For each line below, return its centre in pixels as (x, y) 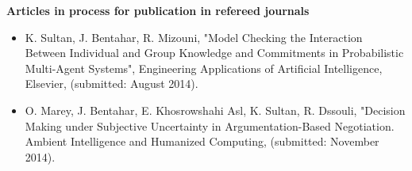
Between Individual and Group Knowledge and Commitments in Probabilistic (214, 53)
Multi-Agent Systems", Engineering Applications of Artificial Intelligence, (204, 68)
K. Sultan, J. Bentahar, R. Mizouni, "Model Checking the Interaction (194, 37)
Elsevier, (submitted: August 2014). (112, 84)
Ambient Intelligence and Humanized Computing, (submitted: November (202, 141)
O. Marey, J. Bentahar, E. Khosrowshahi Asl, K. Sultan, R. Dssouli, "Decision (215, 110)
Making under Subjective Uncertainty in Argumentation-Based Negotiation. (210, 125)
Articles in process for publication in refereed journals (158, 10)
